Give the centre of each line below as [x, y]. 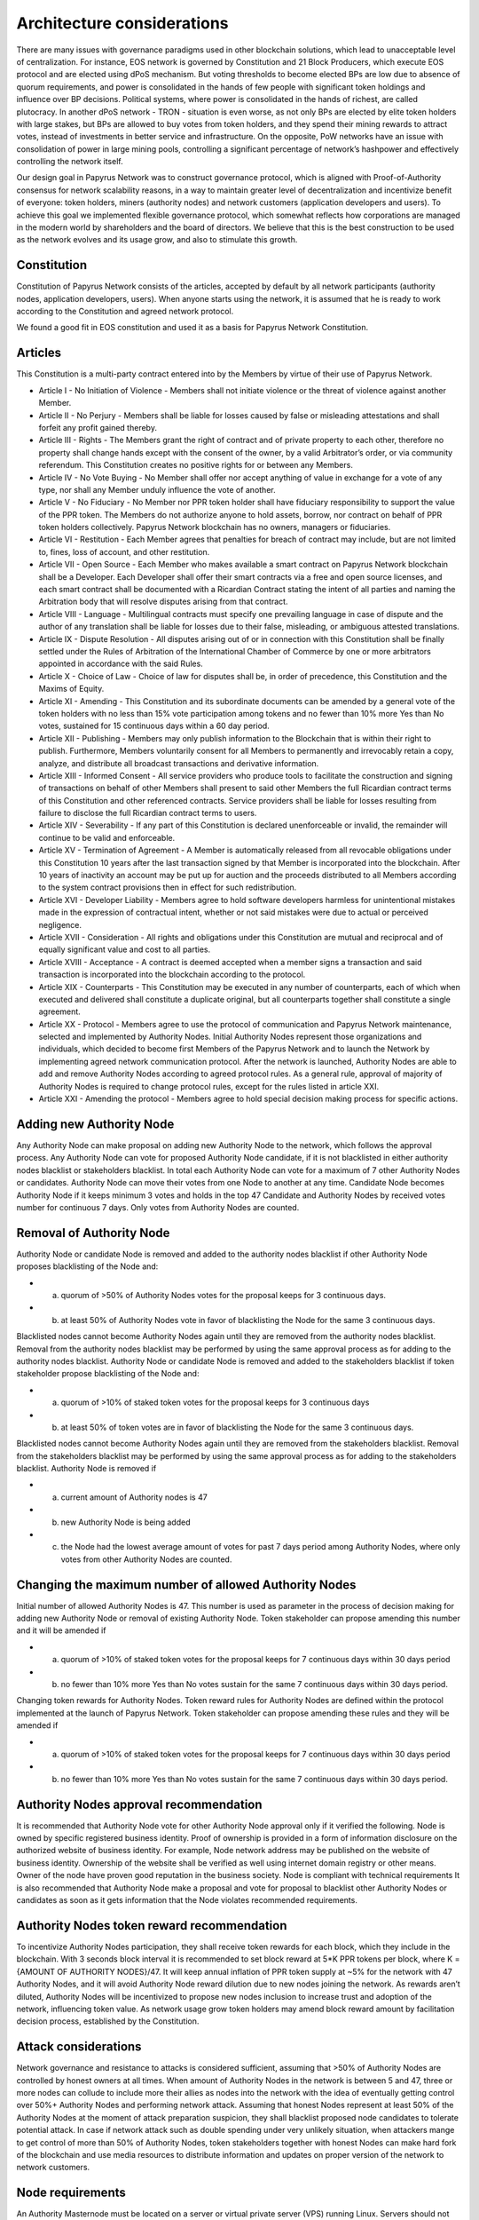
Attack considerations [79, 2047]
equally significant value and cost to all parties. [125, 949]
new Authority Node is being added [126, 1522]
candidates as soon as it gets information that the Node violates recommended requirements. [187, 1900]
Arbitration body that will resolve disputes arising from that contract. [163, 602]
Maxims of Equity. [71, 689]
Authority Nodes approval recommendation [139, 1804]
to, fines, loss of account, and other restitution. [124, 551]
